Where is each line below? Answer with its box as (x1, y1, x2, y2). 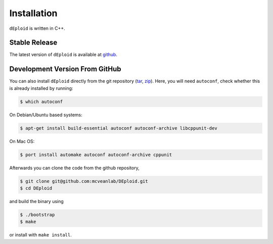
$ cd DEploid (20, 185, 53, 191)
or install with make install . (9, 232, 72, 238)
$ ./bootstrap (20, 212, 55, 217)
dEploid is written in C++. (9, 25, 65, 31)
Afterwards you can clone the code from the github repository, (9, 165, 140, 171)
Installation (9, 8, 58, 19)
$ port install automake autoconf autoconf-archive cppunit (20, 152, 172, 158)
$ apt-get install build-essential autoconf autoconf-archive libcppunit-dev (20, 125, 217, 131)
